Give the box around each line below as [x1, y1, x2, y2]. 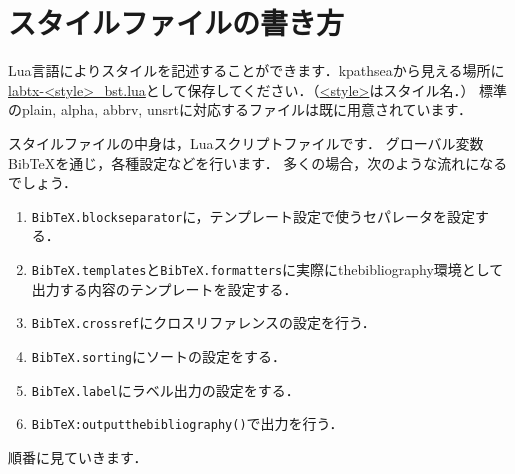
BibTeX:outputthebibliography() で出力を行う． [31, 413, 344, 434]
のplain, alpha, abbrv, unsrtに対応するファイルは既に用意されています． [8, 99, 472, 120]
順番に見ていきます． [8, 446, 148, 467]
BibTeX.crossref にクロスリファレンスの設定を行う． [31, 312, 376, 333]
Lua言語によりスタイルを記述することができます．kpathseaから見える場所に [8, 60, 505, 81]
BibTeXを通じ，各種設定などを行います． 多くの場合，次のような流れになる [8, 152, 508, 173]
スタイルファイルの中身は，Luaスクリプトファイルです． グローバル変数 [8, 132, 484, 153]
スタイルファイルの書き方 [8, 2, 345, 43]
